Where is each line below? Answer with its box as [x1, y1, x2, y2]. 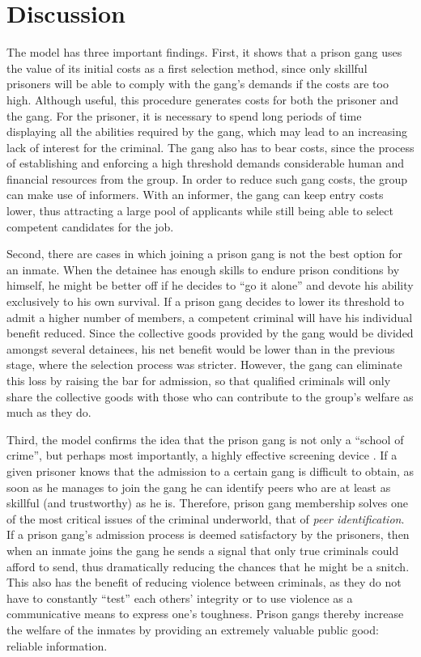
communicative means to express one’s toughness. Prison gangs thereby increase [6, 605, 404, 622]
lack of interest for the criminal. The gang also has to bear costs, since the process [6, 138, 415, 155]
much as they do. [6, 404, 91, 421]
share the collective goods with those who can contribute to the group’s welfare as [6, 388, 414, 405]
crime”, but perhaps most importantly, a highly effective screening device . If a [6, 447, 398, 464]
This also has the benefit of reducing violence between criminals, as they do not [6, 574, 402, 591]
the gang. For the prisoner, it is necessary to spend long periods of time [6, 107, 362, 124]
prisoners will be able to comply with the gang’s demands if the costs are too [6, 75, 389, 92]
